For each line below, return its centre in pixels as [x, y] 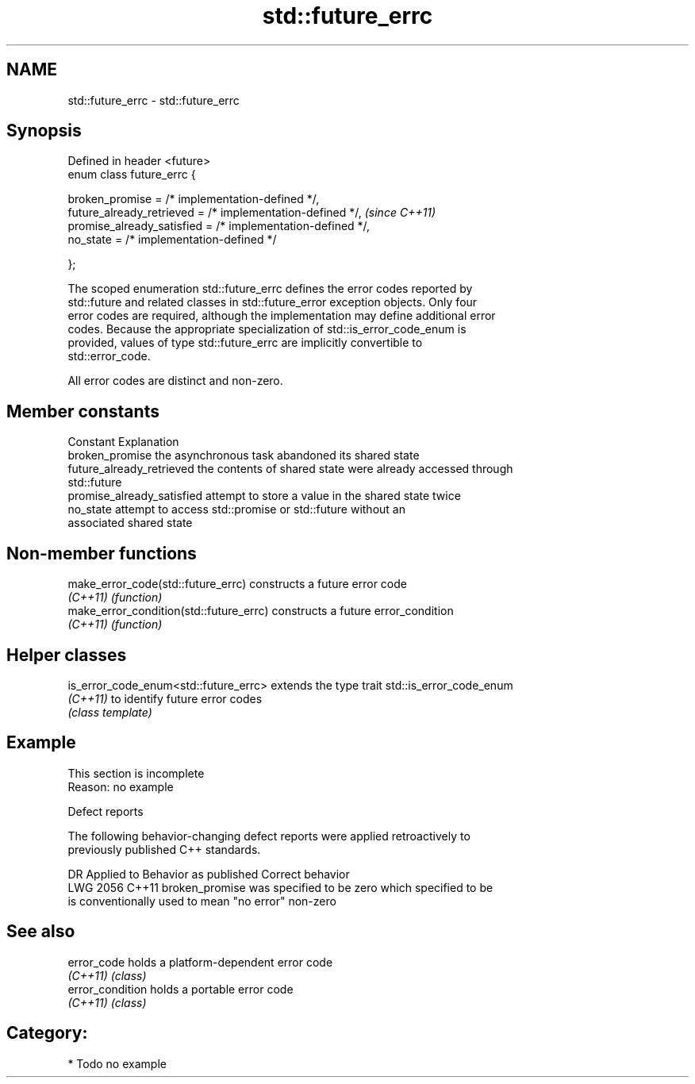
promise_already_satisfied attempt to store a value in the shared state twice [264, 496]
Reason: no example [121, 786]
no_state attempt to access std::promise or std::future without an [236, 509]
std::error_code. [109, 356]
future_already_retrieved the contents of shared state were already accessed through [290, 469]
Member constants [83, 411]
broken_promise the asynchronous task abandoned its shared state [244, 456]
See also [41, 932]
